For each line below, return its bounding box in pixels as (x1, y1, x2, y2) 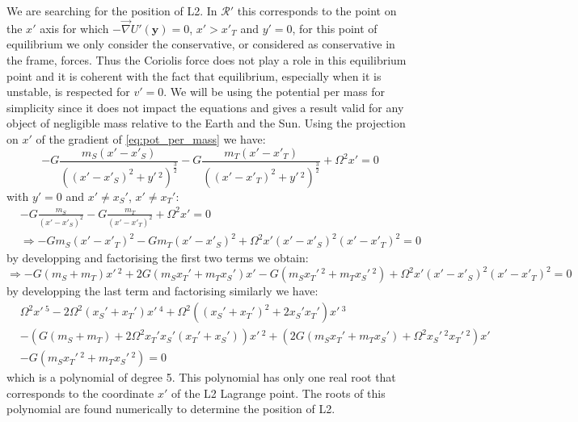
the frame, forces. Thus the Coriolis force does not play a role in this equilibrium (6, 52, 407, 68)
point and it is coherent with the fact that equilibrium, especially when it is (6, 67, 382, 84)
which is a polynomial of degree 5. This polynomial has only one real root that (6, 369, 396, 386)
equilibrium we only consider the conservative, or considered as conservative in (6, 36, 395, 52)
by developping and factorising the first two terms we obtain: (6, 249, 309, 266)
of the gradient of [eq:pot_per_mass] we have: (36, 130, 266, 147)
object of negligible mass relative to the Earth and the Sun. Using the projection (6, 115, 406, 132)
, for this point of (292, 19, 378, 36)
